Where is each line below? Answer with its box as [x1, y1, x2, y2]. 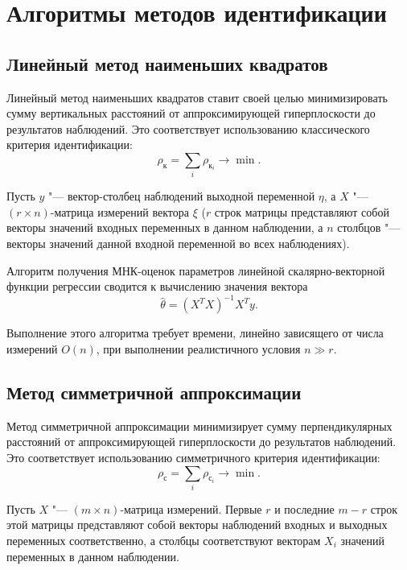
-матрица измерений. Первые [120, 500, 262, 517]
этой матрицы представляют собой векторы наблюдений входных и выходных [6, 516, 388, 533]
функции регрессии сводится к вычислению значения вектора [6, 278, 308, 295]
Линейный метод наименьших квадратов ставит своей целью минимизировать [6, 89, 388, 105]
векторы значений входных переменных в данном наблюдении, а [6, 219, 323, 236]
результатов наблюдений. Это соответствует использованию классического [6, 120, 370, 137]
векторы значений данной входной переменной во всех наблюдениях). [6, 235, 350, 252]
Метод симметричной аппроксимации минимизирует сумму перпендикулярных [6, 417, 393, 434]
